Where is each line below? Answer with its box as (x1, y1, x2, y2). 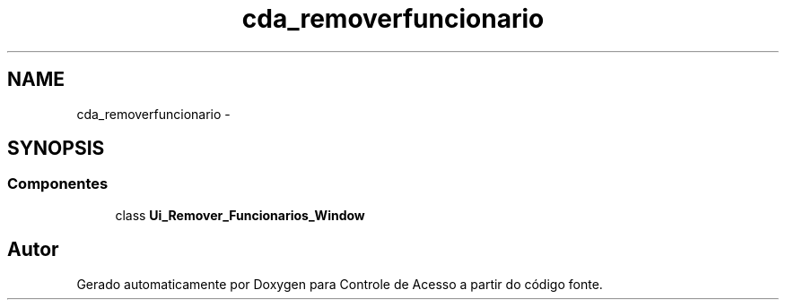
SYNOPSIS (7, 137, 105, 160)
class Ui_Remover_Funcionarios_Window (115, 207, 365, 223)
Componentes (7, 175, 109, 193)
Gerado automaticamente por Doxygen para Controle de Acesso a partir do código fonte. (76, 276, 603, 292)
